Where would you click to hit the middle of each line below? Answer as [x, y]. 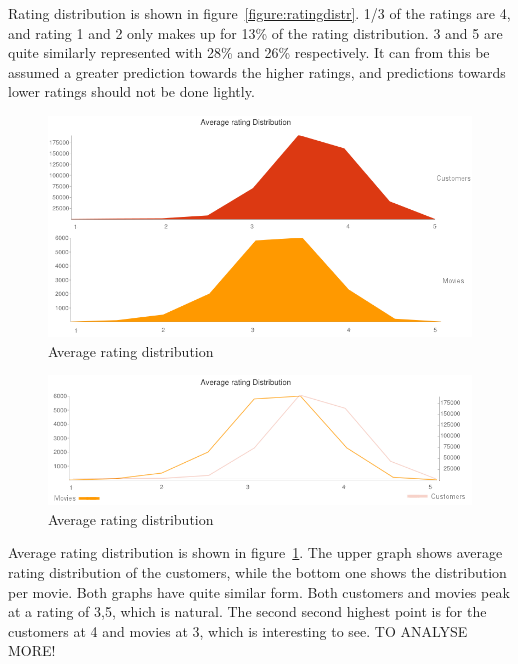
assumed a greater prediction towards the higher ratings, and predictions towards [257, 71]
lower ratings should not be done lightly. [131, 91]
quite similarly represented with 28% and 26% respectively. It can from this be [249, 52]
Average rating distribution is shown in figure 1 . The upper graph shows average [255, 552]
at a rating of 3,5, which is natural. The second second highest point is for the [247, 611]
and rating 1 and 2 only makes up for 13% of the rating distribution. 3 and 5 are [255, 32]
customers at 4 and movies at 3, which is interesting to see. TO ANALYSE [238, 630]
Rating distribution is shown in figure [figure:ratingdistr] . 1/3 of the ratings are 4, [259, 13]
